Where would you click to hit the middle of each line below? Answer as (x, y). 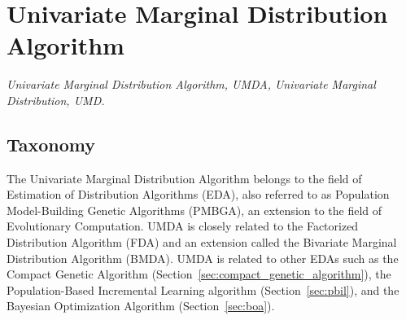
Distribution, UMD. (56, 100)
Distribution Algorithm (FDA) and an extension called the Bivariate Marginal (202, 242)
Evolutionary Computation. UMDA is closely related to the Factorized (183, 226)
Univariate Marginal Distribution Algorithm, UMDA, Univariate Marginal (191, 84)
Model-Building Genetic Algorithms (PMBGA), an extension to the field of (194, 210)
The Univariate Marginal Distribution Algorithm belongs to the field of (184, 178)
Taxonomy (51, 144)
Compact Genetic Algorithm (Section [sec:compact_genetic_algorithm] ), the (199, 274)
